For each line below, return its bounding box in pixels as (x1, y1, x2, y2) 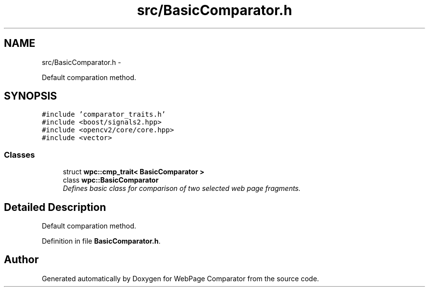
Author (4, 253, 39, 266)
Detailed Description (4, 201, 106, 213)
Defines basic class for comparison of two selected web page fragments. (63, 184, 301, 193)
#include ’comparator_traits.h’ (42, 110, 166, 119)
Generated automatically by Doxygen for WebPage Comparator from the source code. (42, 274, 319, 283)
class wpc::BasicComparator (63, 176, 159, 185)
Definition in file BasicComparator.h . (42, 237, 161, 246)
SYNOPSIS (4, 90, 57, 103)
